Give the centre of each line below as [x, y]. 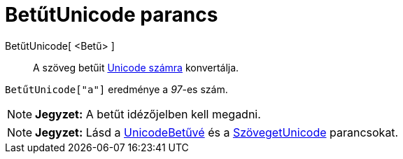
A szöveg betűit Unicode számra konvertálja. [136, 67]
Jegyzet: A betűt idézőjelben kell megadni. [148, 114]
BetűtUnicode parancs [112, 15]
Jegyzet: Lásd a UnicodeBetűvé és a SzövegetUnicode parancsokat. [217, 132]
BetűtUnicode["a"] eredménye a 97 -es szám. [116, 89]
